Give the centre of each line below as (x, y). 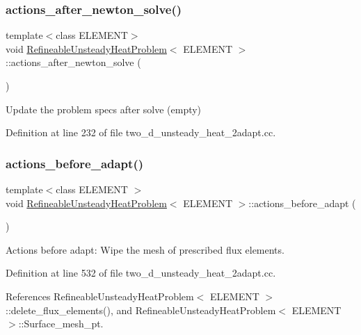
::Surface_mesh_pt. (61, 324)
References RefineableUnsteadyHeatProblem (100, 296)
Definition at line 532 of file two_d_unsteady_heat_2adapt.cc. (141, 273)
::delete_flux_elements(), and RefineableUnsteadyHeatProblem (141, 310)
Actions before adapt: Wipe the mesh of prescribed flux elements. (145, 249)
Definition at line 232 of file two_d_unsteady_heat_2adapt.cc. (141, 132)
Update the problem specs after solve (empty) (104, 109)
